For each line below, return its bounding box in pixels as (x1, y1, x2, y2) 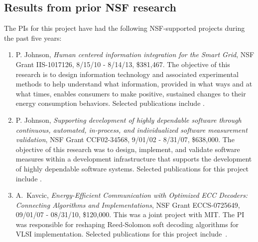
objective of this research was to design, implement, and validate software (15, 144, 240, 154)
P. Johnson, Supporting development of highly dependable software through (15, 114, 242, 125)
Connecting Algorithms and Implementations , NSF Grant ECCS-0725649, (15, 199, 240, 210)
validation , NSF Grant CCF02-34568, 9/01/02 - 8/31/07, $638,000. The (15, 134, 235, 145)
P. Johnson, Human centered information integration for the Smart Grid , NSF (15, 49, 255, 60)
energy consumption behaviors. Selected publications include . (15, 98, 205, 108)
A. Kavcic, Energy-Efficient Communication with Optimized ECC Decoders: (15, 190, 248, 200)
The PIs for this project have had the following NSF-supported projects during (4, 23, 245, 33)
